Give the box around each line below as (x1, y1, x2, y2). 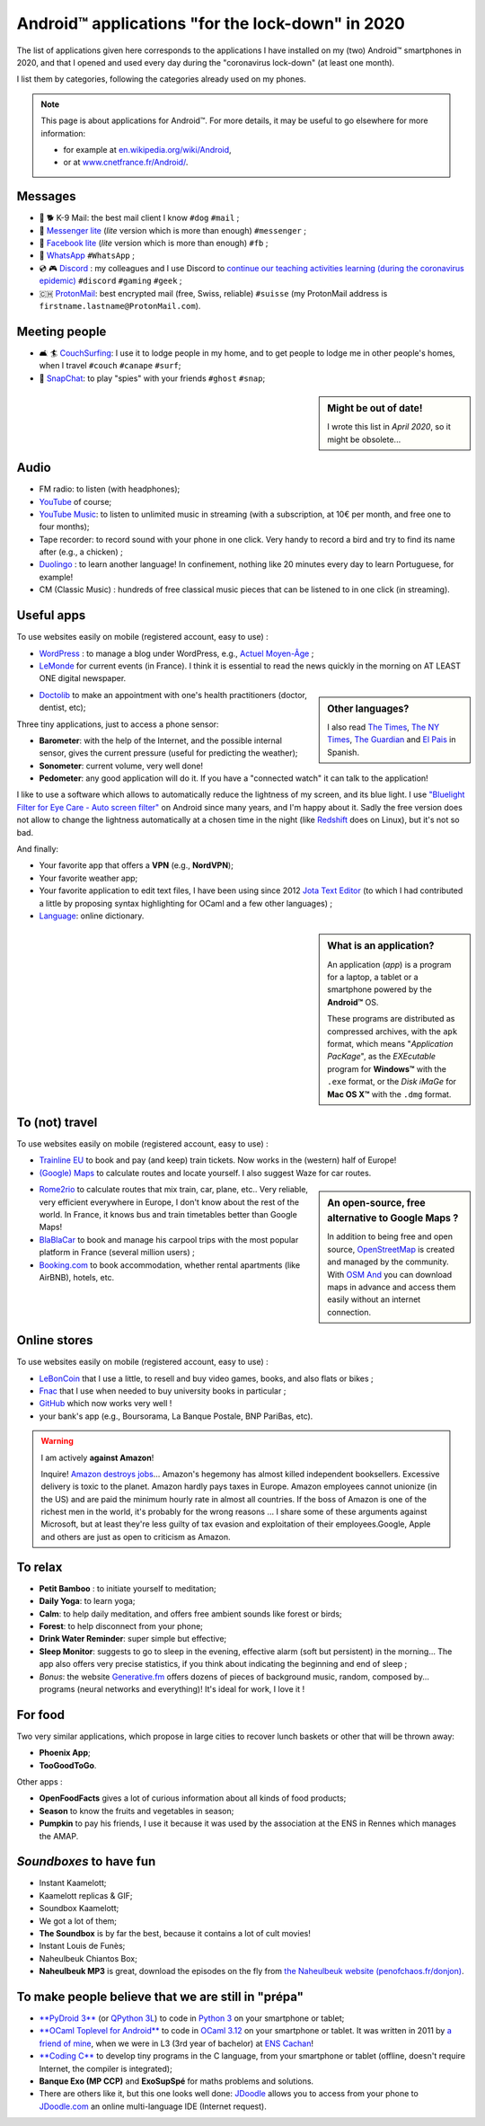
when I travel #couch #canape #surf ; (39, 360, 181, 371)
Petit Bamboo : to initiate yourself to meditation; (39, 1582, 217, 1594)
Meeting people (16, 323, 107, 339)
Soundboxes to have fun (16, 1854, 156, 1869)
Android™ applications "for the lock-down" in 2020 (16, 13, 406, 33)
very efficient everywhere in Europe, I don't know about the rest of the (39, 1196, 300, 1208)
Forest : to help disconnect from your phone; (39, 1620, 204, 1631)
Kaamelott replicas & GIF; (39, 1890, 133, 1900)
